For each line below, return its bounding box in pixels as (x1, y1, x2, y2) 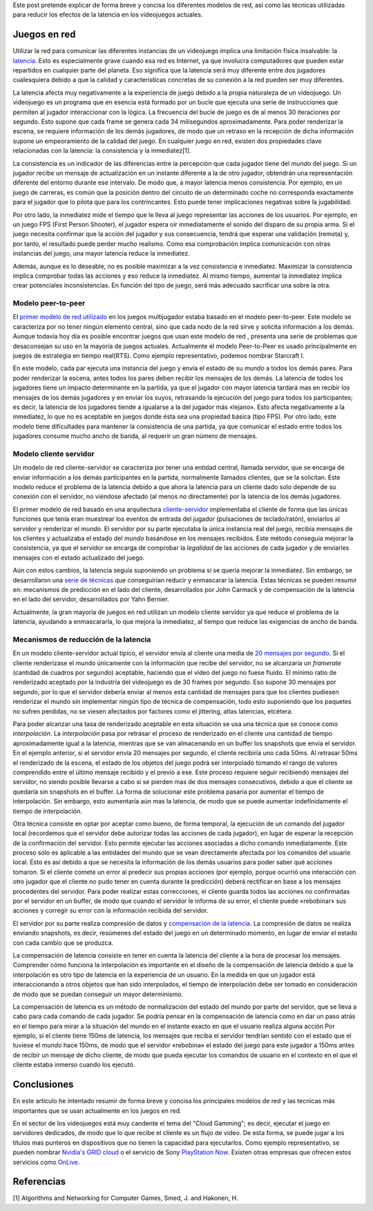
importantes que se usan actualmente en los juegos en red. (12, 1106, 182, 1115)
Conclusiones (12, 1078, 74, 1091)
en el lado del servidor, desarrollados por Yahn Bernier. (12, 595, 169, 604)
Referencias (12, 1176, 66, 1188)
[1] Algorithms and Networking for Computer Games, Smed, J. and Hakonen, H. (12, 1194, 238, 1202)
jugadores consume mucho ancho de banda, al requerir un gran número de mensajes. (12, 432, 258, 440)
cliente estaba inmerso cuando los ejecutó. (12, 1060, 135, 1069)
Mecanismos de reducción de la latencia (12, 634, 151, 644)
